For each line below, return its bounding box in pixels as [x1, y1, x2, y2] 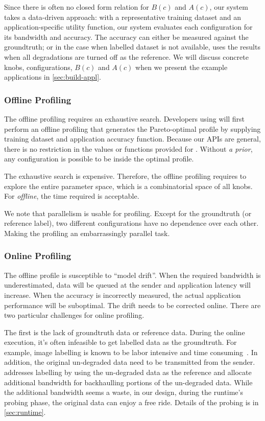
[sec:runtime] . [4, 407, 46, 417]
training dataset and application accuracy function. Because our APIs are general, [4, 133, 261, 144]
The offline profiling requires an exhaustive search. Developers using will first [4, 113, 245, 124]
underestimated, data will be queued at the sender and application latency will [4, 279, 251, 290]
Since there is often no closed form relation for [4, 2, 149, 12]
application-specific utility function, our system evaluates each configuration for [4, 21, 253, 32]
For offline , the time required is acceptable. [4, 191, 139, 201]
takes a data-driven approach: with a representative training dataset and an [4, 11, 242, 22]
